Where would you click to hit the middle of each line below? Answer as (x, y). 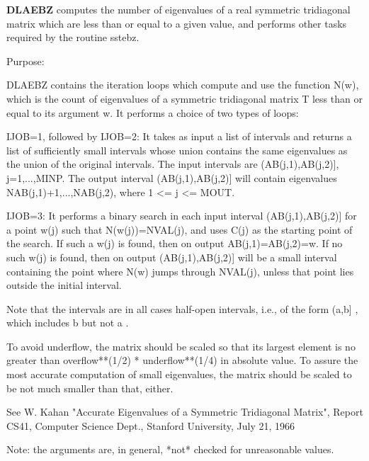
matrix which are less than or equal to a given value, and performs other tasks (177, 23)
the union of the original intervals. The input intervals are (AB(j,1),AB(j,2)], (173, 164)
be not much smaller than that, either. (90, 388)
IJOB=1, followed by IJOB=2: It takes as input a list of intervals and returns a (179, 136)
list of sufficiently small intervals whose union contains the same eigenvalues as (177, 150)
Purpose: (25, 61)
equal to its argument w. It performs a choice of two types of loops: (153, 112)
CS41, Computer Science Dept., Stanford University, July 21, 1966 (151, 425)
